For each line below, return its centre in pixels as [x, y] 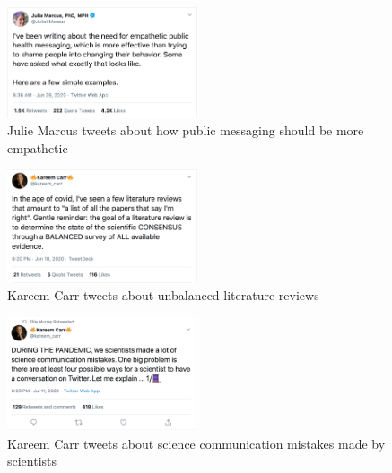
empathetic [38, 147]
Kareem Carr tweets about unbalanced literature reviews [163, 295]
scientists [32, 461]
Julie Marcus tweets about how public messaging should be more [186, 130]
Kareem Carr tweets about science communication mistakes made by [196, 443]
